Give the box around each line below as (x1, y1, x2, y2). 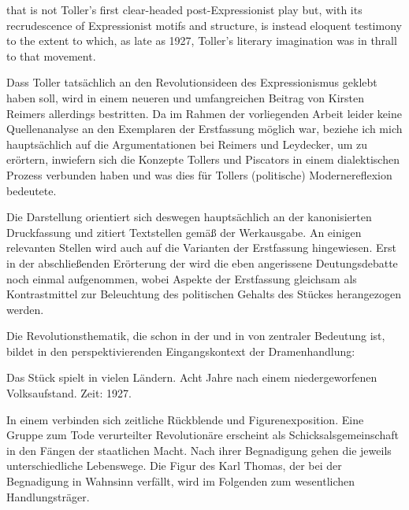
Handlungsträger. (6, 488, 90, 504)
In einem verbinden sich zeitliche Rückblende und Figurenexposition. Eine (6, 411, 364, 427)
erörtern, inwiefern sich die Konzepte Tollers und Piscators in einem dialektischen (6, 151, 400, 168)
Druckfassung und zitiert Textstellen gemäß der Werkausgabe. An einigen (6, 224, 362, 240)
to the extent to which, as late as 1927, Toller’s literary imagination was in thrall (6, 32, 397, 49)
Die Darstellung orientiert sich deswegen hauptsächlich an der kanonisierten (6, 209, 372, 225)
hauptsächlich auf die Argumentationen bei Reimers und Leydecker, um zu (6, 135, 367, 152)
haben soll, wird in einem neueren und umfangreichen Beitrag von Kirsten (6, 89, 365, 105)
